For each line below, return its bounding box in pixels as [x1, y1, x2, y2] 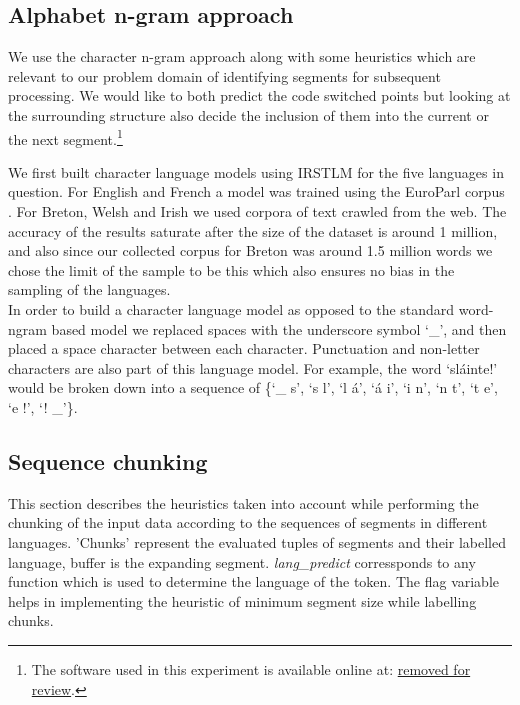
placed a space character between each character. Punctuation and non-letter [8, 338, 480, 359]
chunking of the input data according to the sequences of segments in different [8, 512, 488, 533]
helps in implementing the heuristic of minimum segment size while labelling [8, 590, 477, 611]
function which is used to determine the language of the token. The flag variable [8, 571, 500, 592]
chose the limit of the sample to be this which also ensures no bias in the [8, 259, 455, 280]
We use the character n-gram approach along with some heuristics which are [8, 46, 476, 67]
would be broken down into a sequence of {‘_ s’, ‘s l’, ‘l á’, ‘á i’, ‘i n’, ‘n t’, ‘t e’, [8, 377, 498, 398]
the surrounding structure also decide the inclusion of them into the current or [8, 104, 489, 125]
